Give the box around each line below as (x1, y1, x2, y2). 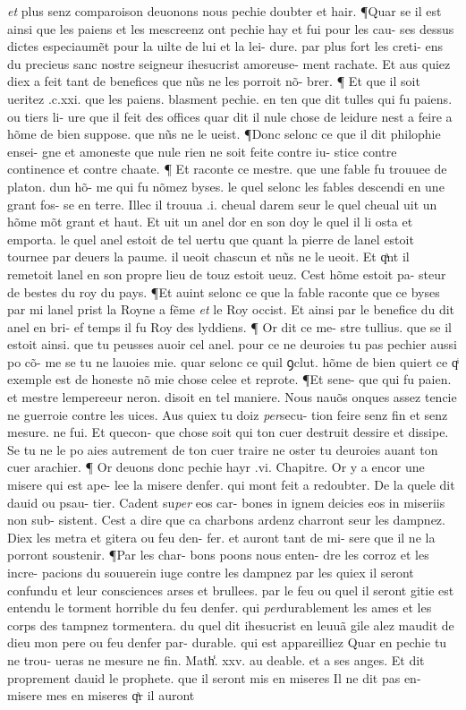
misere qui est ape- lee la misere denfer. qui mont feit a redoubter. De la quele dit (7, 475, 455, 494)
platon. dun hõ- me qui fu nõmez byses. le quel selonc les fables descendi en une (7, 176, 445, 195)
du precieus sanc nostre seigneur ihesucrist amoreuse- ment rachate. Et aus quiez (7, 54, 451, 73)
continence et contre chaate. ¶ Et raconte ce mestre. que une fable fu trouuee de (7, 159, 447, 178)
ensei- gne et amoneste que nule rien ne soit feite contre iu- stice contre (7, 141, 397, 160)
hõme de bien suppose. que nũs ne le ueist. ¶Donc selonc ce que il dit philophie (7, 124, 441, 143)
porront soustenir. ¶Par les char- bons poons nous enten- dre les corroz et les (7, 545, 429, 564)
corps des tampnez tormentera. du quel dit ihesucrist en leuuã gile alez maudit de (7, 615, 454, 634)
